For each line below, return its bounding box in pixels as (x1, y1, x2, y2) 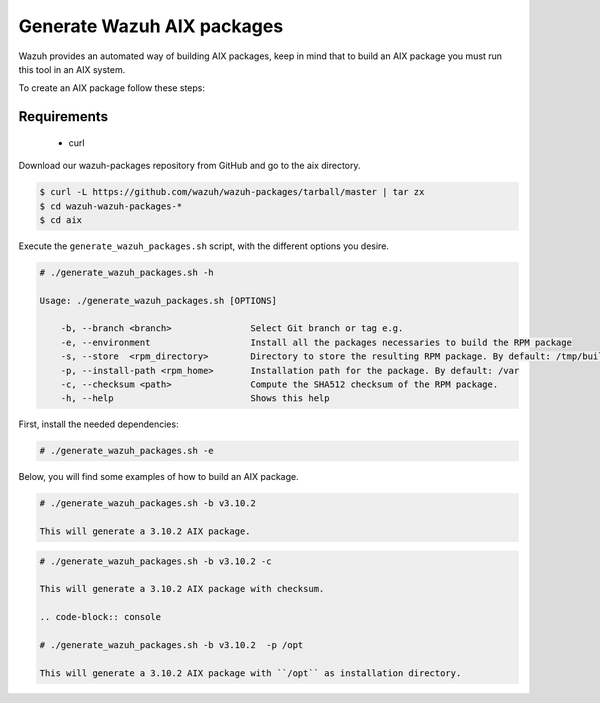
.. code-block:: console (39, 611, 162, 623)
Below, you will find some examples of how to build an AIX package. (18, 471, 299, 483)
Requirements (18, 108, 109, 125)
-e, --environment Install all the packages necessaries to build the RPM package (60, 336, 572, 348)
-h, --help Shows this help (60, 393, 330, 404)
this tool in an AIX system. (18, 63, 126, 75)
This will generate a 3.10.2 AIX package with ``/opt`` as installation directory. (39, 667, 462, 679)
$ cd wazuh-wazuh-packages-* (39, 200, 183, 212)
